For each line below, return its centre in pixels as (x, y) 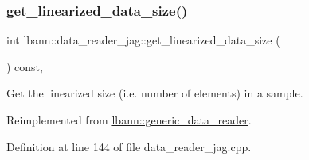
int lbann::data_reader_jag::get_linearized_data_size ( (143, 40)
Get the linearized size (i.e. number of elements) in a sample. (155, 93)
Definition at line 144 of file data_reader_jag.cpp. (129, 146)
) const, (25, 66)
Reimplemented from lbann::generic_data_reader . (129, 120)
